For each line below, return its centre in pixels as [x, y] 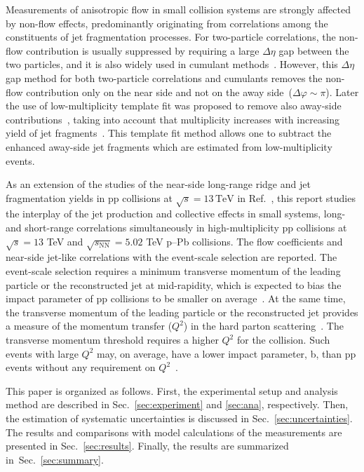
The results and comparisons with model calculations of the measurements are [174, 432]
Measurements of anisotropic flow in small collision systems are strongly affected [178, 9]
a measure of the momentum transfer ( [89, 326]
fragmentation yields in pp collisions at [89, 197]
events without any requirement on [81, 367]
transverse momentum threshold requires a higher [112, 339]
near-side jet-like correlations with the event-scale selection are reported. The [171, 257]
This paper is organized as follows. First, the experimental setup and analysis [172, 390]
